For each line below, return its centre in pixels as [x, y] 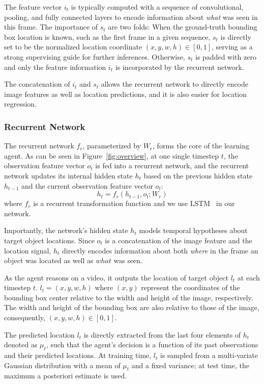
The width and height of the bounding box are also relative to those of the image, [132, 307]
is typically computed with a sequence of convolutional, [157, 7]
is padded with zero [226, 56]
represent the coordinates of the [190, 287]
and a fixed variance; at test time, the [190, 365]
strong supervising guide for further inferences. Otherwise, [95, 56]
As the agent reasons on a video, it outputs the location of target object [116, 277]
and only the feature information [55, 67]
